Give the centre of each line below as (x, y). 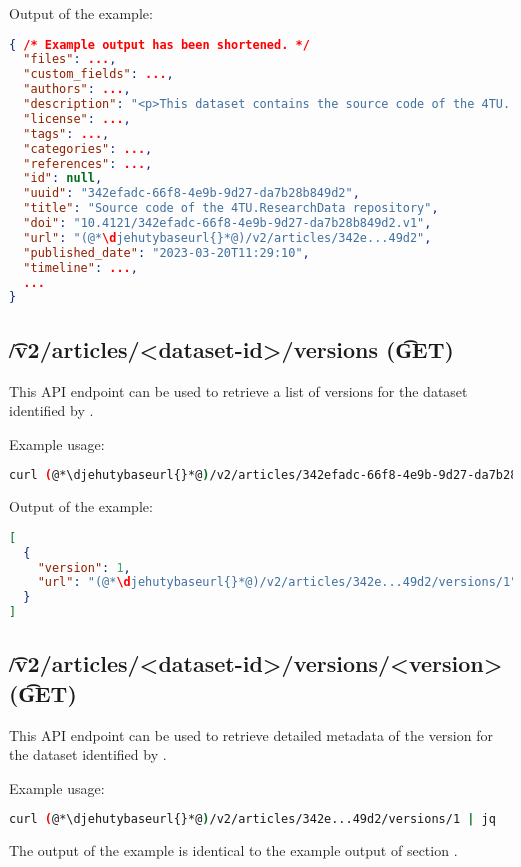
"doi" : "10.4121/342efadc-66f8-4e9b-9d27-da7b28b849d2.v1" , (227, 223)
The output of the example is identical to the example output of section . (233, 850)
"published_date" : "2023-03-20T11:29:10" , (166, 252)
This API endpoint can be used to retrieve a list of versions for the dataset (238, 390)
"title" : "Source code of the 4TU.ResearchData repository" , (231, 208)
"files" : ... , (70, 59)
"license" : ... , (77, 118)
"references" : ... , (88, 163)
